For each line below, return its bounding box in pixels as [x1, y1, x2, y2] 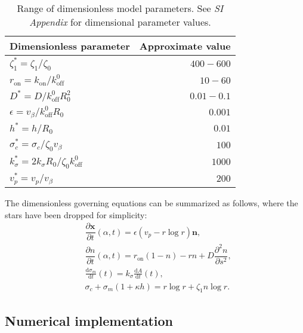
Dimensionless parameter [10, 39, 130, 53]
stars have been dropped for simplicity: [5, 208, 147, 221]
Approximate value [139, 39, 231, 53]
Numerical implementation [5, 311, 174, 329]
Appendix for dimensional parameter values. [29, 15, 211, 29]
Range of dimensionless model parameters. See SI [17, 1, 224, 15]
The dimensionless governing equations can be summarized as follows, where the [5, 197, 298, 209]
